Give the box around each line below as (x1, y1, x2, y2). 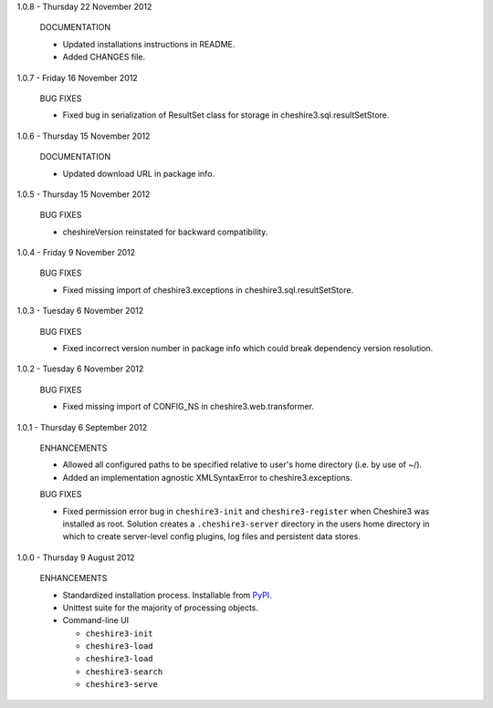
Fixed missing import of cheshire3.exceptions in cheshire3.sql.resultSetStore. (62, 284, 354, 296)
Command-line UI (62, 615, 130, 626)
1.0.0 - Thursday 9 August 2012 (16, 552, 135, 563)
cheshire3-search (85, 666, 163, 677)
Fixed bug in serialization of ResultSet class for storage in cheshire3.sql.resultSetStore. (62, 109, 390, 120)
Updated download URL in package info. (62, 168, 215, 179)
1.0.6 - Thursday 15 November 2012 (16, 130, 151, 141)
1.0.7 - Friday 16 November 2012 (16, 72, 139, 83)
